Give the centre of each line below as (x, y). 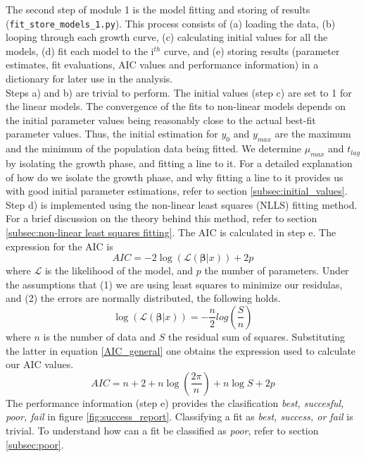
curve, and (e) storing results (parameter (252, 50)
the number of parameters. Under (277, 270)
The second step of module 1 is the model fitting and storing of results (158, 9)
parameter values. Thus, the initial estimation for (112, 134)
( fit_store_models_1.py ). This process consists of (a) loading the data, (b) (171, 23)
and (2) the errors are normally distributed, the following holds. (143, 298)
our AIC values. (40, 364)
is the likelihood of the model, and (119, 270)
